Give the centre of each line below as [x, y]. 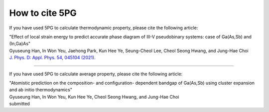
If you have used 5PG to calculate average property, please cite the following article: [96, 74]
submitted [19, 104]
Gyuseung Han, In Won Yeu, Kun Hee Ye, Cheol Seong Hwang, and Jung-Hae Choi [94, 97]
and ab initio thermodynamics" [41, 90]
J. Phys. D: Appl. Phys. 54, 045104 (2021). [52, 57]
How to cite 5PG [43, 13]
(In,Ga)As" [20, 44]
